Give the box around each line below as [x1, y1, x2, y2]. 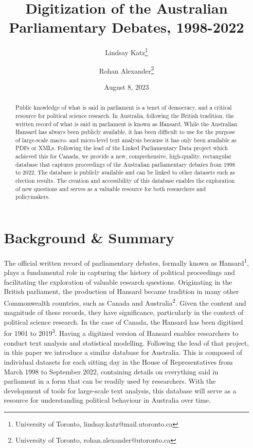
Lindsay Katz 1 [105, 46, 148, 57]
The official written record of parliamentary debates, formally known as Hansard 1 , [4, 256, 249, 268]
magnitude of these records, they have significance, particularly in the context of [4, 307, 244, 317]
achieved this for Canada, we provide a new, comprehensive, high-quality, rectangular [15, 152, 232, 160]
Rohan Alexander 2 [99, 64, 154, 76]
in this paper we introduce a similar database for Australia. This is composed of [4, 347, 242, 357]
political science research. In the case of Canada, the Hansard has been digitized [4, 316, 243, 327]
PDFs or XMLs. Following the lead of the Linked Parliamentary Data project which [15, 144, 228, 152]
